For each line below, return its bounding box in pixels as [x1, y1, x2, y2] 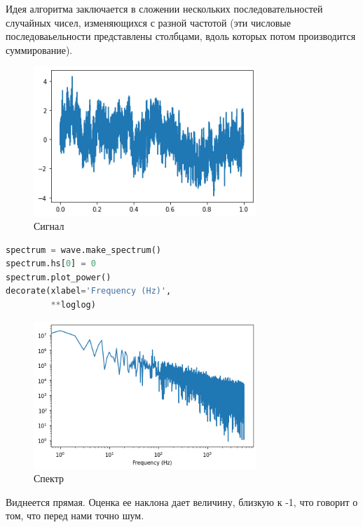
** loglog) [50, 300, 96, 310]
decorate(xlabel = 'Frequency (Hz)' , [6, 286, 172, 296]
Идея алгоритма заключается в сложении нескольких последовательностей [6, 1, 323, 15]
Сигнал [34, 219, 64, 233]
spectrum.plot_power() [6, 272, 111, 282]
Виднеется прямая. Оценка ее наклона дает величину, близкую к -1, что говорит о [6, 494, 358, 509]
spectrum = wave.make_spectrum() [6, 245, 161, 255]
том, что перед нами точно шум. [6, 508, 144, 523]
